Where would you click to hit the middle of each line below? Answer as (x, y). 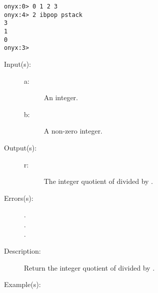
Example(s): (22, 284)
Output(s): (20, 147)
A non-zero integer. (73, 131)
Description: (22, 251)
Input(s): (18, 64)
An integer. (61, 97)
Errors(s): (19, 198)
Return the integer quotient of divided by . (89, 267)
